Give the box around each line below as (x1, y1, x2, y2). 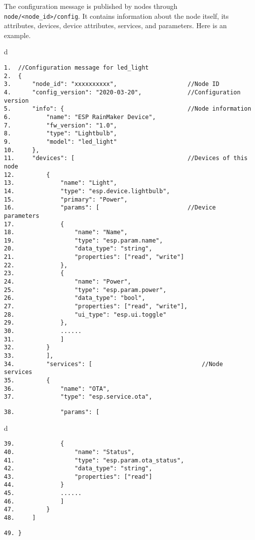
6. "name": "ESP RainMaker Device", (4, 113, 156, 121)
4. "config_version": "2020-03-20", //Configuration (4, 89, 241, 96)
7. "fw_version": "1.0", (4, 122, 117, 129)
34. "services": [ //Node (4, 360, 223, 368)
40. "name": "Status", (4, 448, 135, 456)
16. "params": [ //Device (4, 204, 216, 211)
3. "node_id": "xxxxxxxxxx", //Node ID (4, 81, 219, 88)
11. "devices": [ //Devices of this (4, 155, 248, 162)
